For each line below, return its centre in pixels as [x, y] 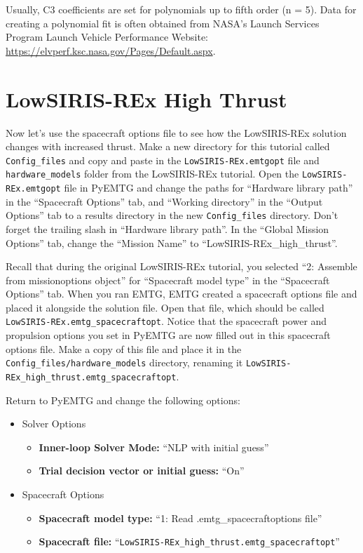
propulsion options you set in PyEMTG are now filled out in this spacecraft [168, 335]
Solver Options [54, 424]
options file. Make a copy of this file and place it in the [124, 348]
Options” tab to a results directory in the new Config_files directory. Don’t [172, 215]
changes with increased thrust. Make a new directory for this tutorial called [168, 146]
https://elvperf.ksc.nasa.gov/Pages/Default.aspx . [111, 50]
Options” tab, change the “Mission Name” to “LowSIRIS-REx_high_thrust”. [172, 242]
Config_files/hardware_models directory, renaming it [124, 362]
